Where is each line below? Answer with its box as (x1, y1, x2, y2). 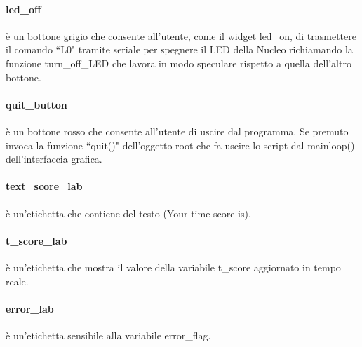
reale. (6, 273, 29, 288)
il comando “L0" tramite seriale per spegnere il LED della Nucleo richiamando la (6, 42, 353, 57)
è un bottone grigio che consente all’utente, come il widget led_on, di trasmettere (6, 28, 356, 43)
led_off (6, 1, 41, 16)
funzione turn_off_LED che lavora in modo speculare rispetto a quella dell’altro (6, 55, 351, 70)
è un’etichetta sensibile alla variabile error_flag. (6, 327, 211, 342)
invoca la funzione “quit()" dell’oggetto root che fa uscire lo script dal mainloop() (6, 137, 355, 152)
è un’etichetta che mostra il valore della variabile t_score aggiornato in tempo (6, 259, 341, 274)
